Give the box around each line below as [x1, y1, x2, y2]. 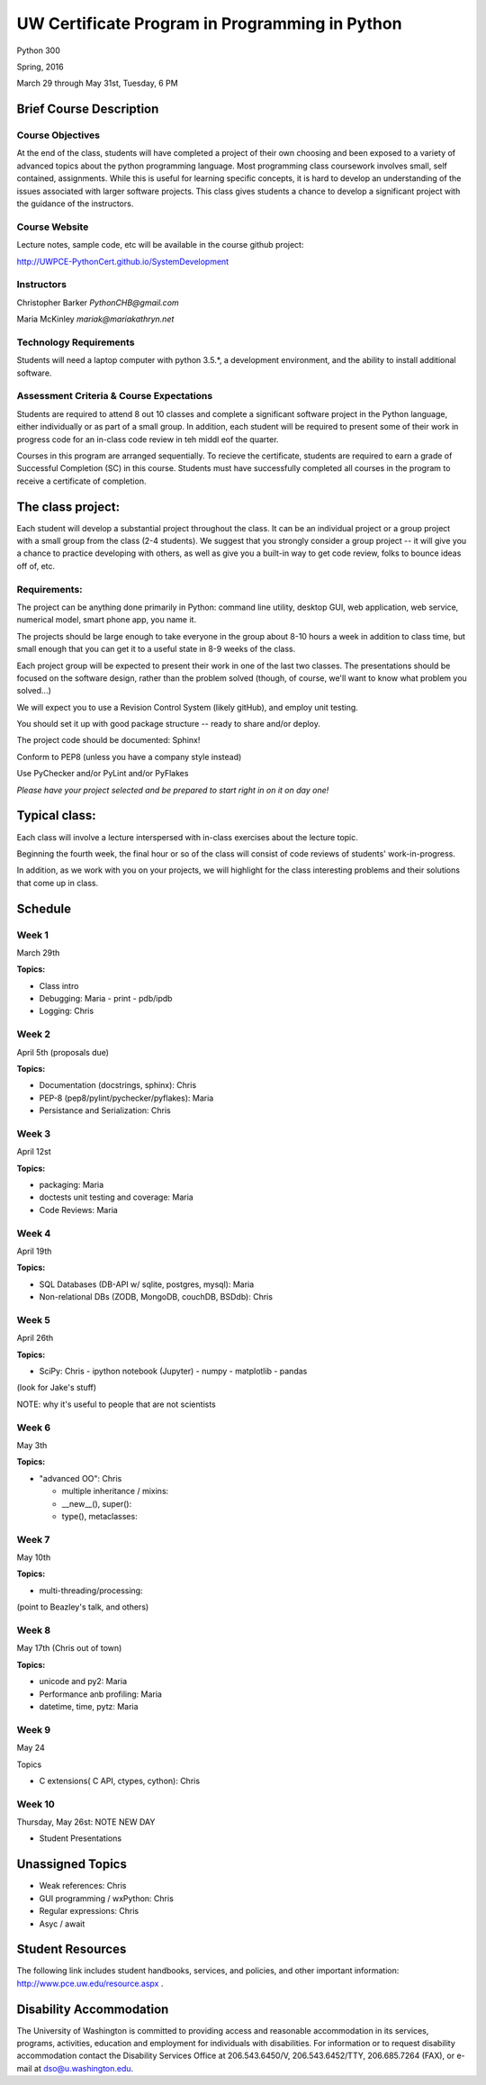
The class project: [16, 499, 121, 514]
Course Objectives [16, 129, 101, 141]
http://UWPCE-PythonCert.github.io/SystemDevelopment [16, 256, 229, 267]
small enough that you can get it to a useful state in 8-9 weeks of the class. [16, 644, 296, 655]
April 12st [16, 1147, 51, 1157]
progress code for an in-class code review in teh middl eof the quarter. [16, 433, 279, 445]
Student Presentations [39, 1833, 121, 1844]
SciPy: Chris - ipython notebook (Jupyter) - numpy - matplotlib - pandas [39, 1365, 308, 1377]
